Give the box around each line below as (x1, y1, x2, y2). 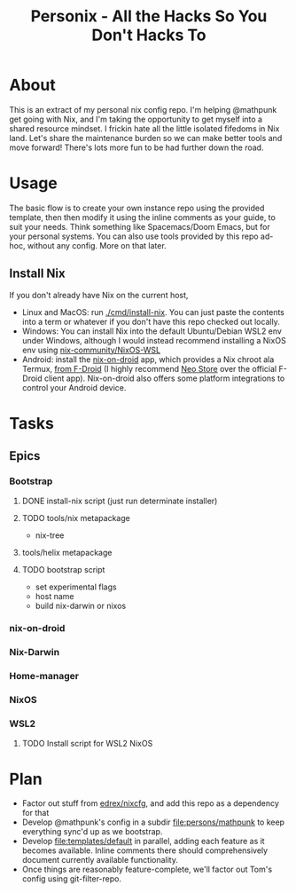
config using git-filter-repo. (21, 873, 122, 884)
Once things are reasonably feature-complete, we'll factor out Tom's (21, 864, 273, 875)
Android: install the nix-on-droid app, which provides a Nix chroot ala (21, 353, 275, 365)
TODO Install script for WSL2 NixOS (21, 738, 153, 748)
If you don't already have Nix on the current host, (9, 289, 189, 300)
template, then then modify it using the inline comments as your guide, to (9, 211, 277, 223)
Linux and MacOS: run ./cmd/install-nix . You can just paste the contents (21, 306, 285, 317)
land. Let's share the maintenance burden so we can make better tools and (9, 132, 283, 143)
